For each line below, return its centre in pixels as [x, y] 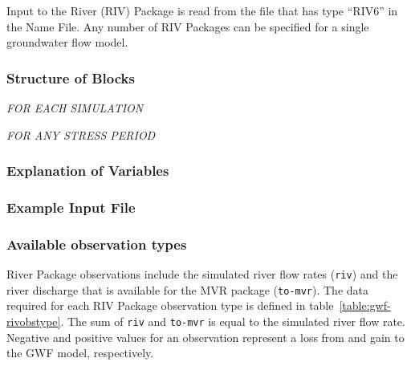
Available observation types [97, 244]
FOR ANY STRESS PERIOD [81, 134]
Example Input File [71, 207]
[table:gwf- [365, 305]
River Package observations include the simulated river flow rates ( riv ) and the [202, 274]
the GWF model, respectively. [80, 353]
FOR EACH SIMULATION [75, 108]
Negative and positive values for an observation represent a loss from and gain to [205, 337]
